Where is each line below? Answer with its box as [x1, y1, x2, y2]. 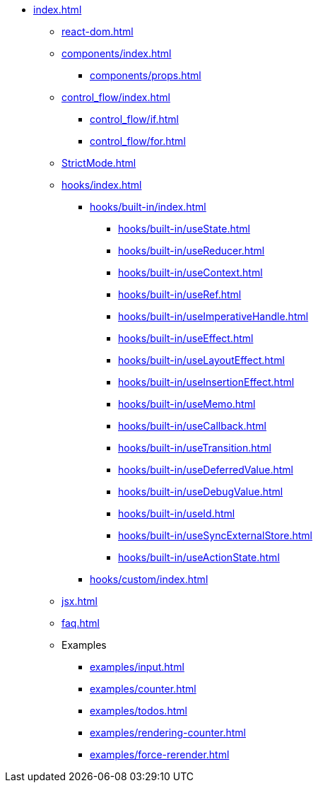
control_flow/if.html [90, 113, 179, 125]
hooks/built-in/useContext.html [118, 266, 263, 278]
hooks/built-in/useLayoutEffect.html [118, 354, 285, 366]
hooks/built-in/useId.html [118, 507, 235, 519]
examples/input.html [90, 661, 184, 673]
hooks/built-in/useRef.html [118, 288, 242, 300]
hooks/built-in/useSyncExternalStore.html [118, 529, 312, 541]
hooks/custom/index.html [90, 573, 208, 585]
